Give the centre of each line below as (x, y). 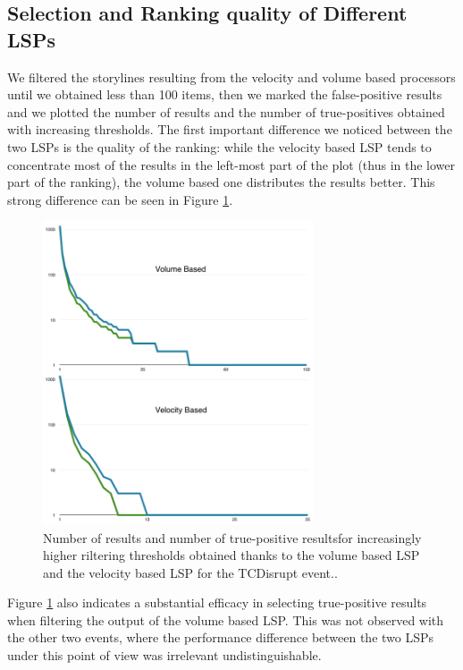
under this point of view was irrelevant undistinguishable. (164, 655)
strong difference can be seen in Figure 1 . (120, 199)
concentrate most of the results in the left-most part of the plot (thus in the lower (231, 164)
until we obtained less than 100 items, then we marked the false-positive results (225, 94)
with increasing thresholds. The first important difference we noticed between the (230, 129)
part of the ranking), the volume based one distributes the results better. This (221, 182)
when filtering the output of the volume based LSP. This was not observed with (226, 619)
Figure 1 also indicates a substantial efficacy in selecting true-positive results (217, 602)
